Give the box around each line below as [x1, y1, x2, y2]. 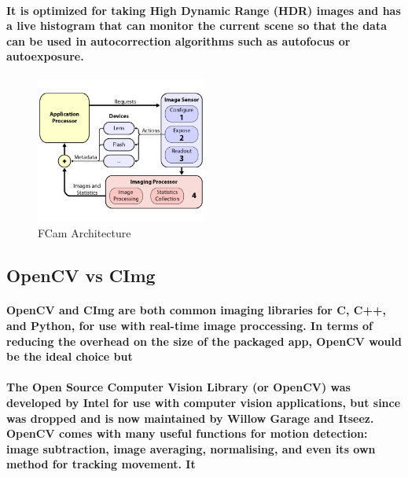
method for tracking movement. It [6, 456, 196, 472]
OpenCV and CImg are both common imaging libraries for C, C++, [6, 302, 386, 318]
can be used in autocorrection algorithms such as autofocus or [6, 32, 351, 49]
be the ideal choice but [6, 348, 133, 365]
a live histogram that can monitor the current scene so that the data [6, 17, 387, 34]
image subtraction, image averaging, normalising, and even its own [6, 440, 376, 457]
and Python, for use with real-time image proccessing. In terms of [6, 317, 373, 333]
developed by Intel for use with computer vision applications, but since [6, 394, 401, 410]
